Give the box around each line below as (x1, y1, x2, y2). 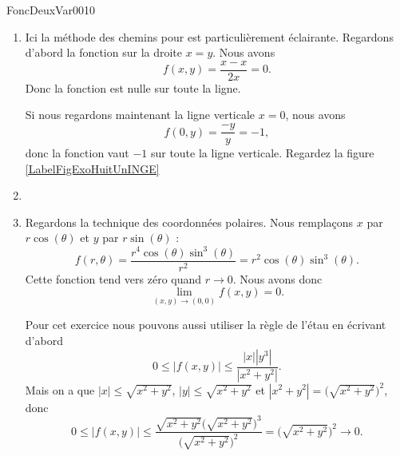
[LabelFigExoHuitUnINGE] (25, 160, 160, 176)
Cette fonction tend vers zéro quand (25, 270, 202, 287)
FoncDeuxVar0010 (6, 2, 95, 18)
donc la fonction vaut (25, 145, 129, 161)
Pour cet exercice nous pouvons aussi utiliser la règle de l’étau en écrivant (25, 316, 386, 333)
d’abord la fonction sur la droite (25, 44, 183, 61)
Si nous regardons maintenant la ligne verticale (25, 106, 255, 123)
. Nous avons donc (232, 270, 323, 287)
